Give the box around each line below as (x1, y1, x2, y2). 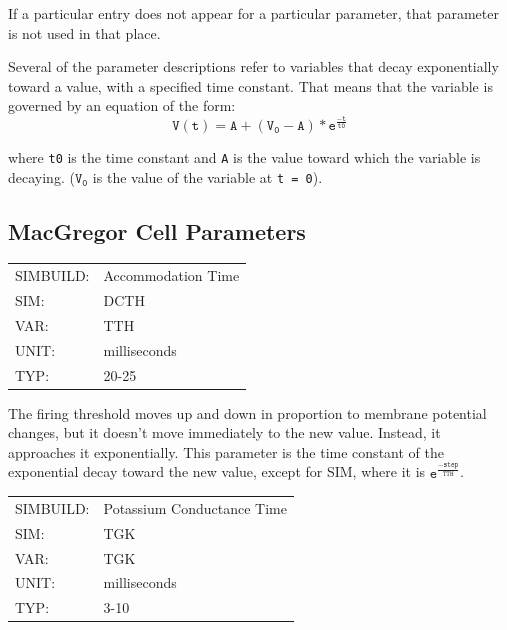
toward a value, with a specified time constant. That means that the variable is (8, 75, 493, 96)
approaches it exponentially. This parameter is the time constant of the (8, 441, 444, 462)
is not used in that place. (8, 22, 161, 43)
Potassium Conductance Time (103, 497, 287, 518)
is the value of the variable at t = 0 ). (92, 166, 323, 187)
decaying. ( (8, 166, 75, 187)
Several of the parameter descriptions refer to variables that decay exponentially (8, 56, 499, 77)
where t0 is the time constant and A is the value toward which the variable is (8, 146, 481, 167)
